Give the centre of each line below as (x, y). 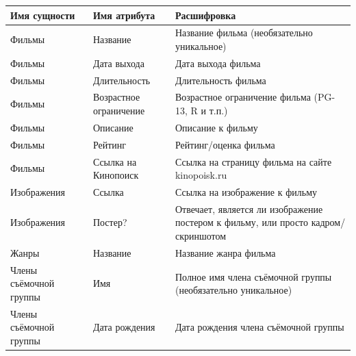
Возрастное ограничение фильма (243, 97)
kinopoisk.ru (201, 175)
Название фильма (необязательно (244, 33)
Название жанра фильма (225, 252)
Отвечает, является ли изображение (249, 208)
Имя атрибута (124, 15)
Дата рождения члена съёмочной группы (259, 327)
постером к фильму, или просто (242, 222)
